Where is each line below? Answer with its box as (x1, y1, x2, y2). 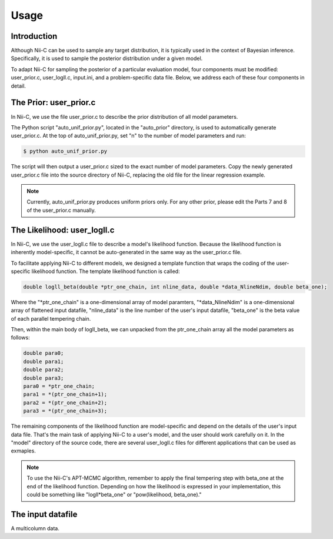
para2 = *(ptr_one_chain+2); (23, 399, 108, 406)
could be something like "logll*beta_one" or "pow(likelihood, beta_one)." (26, 491, 202, 498)
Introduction (11, 31, 58, 41)
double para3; (23, 374, 64, 381)
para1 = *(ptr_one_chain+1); (23, 391, 108, 398)
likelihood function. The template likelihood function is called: (31, 268, 180, 275)
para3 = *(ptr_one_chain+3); (23, 408, 108, 414)
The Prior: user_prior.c (11, 98, 96, 108)
